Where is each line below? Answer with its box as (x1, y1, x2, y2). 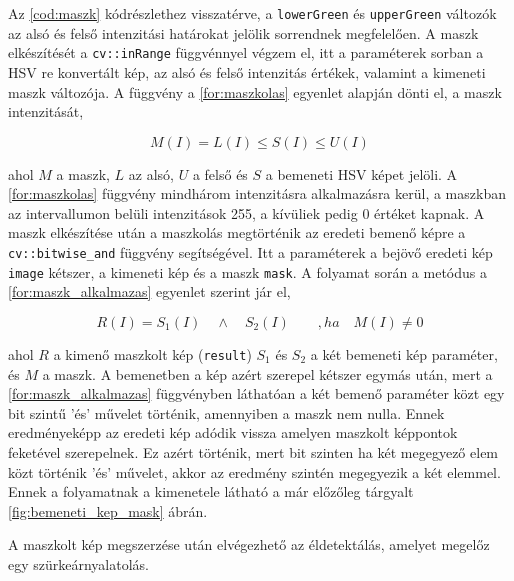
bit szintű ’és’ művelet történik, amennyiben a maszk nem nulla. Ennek (8, 402, 445, 423)
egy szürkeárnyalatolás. (8, 553, 150, 574)
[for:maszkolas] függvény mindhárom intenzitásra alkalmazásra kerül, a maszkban (8, 183, 506, 204)
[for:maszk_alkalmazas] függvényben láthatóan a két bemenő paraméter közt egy (8, 383, 505, 404)
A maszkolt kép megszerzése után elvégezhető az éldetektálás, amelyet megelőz (8, 534, 490, 555)
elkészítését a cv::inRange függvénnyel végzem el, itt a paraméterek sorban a (8, 42, 484, 63)
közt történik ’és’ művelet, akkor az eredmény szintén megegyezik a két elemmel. (8, 461, 501, 482)
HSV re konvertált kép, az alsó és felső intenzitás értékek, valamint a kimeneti (8, 61, 486, 82)
